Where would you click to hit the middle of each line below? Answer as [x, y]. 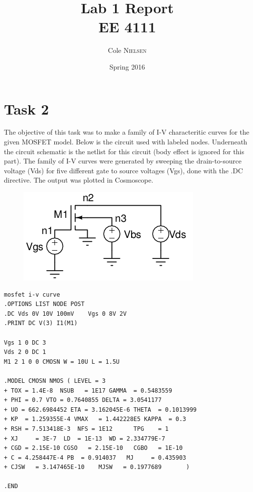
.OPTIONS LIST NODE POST [44, 304]
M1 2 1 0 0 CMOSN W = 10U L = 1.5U [62, 362]
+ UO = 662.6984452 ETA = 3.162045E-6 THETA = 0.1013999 [100, 410]
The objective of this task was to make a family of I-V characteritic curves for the [127, 132]
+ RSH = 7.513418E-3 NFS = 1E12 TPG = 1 [86, 429]
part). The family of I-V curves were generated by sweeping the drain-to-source [123, 161]
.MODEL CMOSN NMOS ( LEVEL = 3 [55, 381]
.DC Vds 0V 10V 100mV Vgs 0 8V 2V [65, 314]
